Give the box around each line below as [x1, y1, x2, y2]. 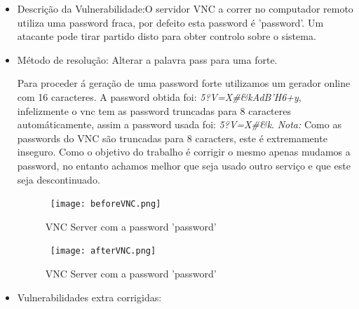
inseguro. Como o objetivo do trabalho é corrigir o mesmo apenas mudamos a [17, 144, 351, 159]
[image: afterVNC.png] [50, 246, 156, 256]
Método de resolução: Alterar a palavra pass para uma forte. [17, 52, 278, 67]
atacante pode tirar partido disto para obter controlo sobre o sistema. [17, 29, 316, 43]
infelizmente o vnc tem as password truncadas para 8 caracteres [17, 103, 291, 118]
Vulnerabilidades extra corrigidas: [17, 289, 162, 304]
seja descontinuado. [17, 172, 100, 186]
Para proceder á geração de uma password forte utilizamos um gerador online [17, 76, 351, 90]
